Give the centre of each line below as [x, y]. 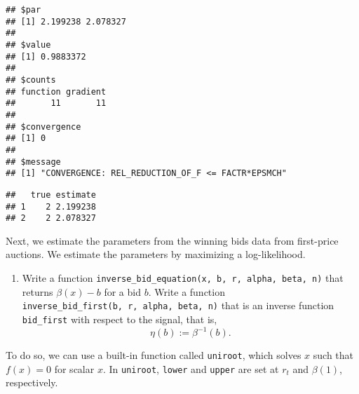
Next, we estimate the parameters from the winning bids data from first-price [172, 240]
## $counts [31, 80]
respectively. [32, 382]
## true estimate [51, 195]
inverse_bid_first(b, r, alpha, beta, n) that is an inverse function [178, 305]
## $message [33, 162]
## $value [28, 45]
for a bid [122, 291]
